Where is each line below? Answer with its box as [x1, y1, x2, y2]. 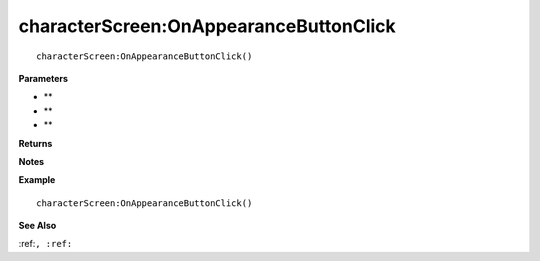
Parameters [18, 72, 69, 84]
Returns [18, 137, 53, 149]
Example [18, 174, 56, 186]
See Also [18, 220, 57, 232]
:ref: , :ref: [18, 238, 73, 250]
